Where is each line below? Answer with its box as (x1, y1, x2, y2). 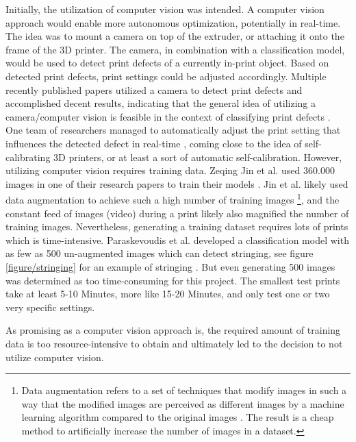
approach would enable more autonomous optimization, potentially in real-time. (5, 15, 341, 29)
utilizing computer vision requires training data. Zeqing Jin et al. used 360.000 (5, 163, 335, 177)
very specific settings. (5, 299, 95, 314)
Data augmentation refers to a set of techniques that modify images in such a (21, 383, 347, 397)
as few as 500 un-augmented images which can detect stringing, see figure (5, 246, 314, 260)
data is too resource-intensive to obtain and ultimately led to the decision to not (5, 336, 343, 350)
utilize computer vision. (5, 349, 104, 364)
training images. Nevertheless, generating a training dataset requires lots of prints (5, 219, 348, 234)
